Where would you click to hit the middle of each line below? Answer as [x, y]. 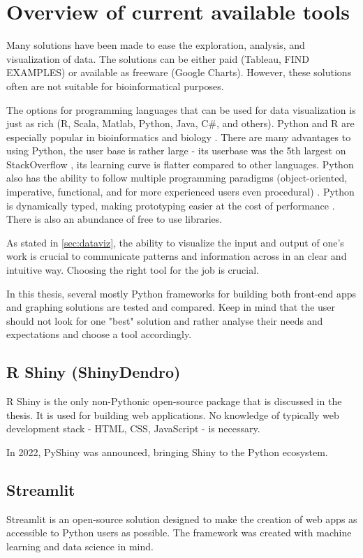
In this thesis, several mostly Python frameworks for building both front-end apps [181, 293]
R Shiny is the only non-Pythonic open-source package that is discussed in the [174, 401]
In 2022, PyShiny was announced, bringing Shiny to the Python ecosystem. [167, 451]
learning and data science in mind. [80, 546]
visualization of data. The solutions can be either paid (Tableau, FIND [158, 58]
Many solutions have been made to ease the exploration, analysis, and [156, 45]
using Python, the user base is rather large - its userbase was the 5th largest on [176, 150]
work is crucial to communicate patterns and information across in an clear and [177, 256]
